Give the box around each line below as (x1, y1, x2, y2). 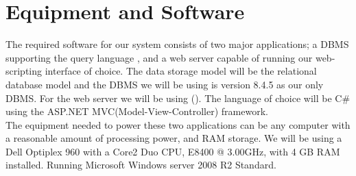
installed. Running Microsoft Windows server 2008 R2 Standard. (5, 158, 276, 172)
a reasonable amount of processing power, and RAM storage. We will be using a (5, 131, 342, 145)
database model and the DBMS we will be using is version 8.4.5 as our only (5, 77, 324, 91)
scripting (5, 64, 43, 78)
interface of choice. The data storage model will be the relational (45, 64, 317, 78)
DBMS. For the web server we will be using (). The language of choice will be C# (5, 90, 351, 105)
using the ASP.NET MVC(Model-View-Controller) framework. (5, 104, 268, 118)
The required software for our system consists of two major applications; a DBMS (5, 37, 349, 51)
